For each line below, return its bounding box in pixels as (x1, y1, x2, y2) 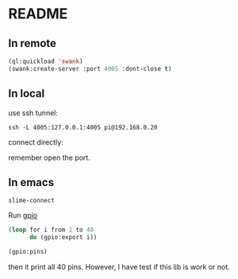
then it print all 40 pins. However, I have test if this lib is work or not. (8, 262, 230, 271)
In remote (8, 37, 57, 50)
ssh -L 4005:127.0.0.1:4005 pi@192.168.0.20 (8, 123, 158, 131)
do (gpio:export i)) (29, 234, 98, 242)
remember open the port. (8, 153, 91, 162)
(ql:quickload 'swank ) (8, 57, 83, 65)
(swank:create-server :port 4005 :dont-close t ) (8, 64, 172, 72)
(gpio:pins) (8, 248, 48, 256)
